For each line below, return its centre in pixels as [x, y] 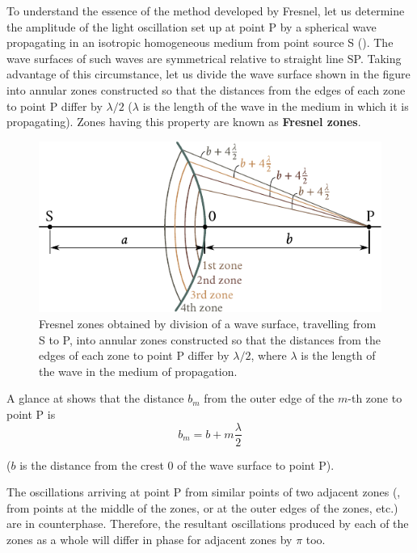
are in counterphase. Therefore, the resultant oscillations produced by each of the [208, 523]
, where [269, 355]
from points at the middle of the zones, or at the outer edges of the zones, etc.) [202, 507]
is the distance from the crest [92, 464]
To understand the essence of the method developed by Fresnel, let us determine [206, 11]
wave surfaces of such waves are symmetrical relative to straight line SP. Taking [204, 58]
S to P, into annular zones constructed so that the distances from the [210, 339]
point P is [31, 414]
